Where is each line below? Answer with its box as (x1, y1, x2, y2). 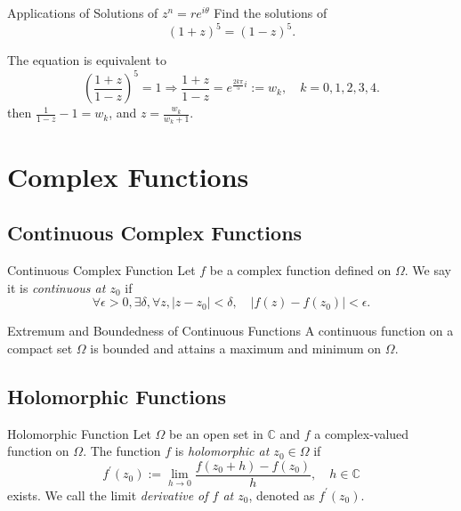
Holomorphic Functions (7, 382, 227, 410)
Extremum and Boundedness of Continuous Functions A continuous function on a (7, 321, 454, 340)
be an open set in (168, 424, 263, 442)
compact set (7, 338, 73, 357)
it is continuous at (7, 278, 106, 296)
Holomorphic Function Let (7, 424, 151, 442)
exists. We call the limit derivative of (7, 485, 208, 504)
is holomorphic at (174, 442, 270, 460)
